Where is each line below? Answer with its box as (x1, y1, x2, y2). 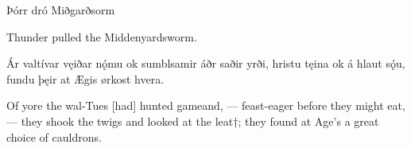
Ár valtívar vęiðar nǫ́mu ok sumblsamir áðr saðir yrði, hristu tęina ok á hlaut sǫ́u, (6, 55, 405, 72)
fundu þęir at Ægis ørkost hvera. (6, 70, 165, 87)
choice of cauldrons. (6, 128, 102, 145)
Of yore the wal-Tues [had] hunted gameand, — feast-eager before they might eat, (6, 97, 405, 114)
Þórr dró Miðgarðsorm (6, 2, 115, 18)
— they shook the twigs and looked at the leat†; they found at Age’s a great (6, 112, 379, 129)
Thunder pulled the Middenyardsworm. (6, 28, 197, 45)
